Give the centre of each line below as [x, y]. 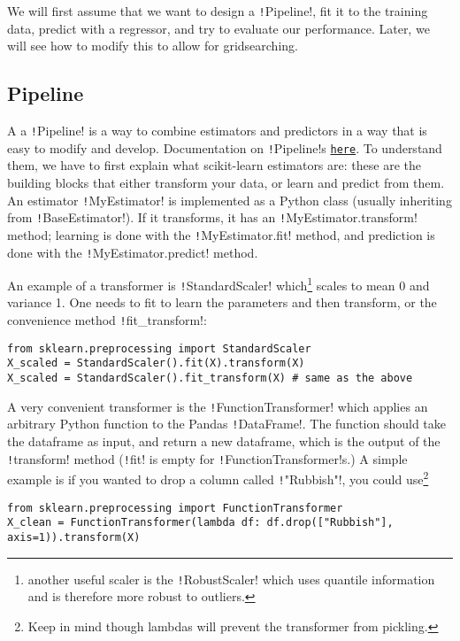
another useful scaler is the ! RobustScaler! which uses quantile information [231, 579]
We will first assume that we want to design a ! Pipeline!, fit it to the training [218, 11]
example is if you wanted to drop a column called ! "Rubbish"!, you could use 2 [218, 478]
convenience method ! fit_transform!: [107, 320]
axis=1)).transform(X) [74, 537]
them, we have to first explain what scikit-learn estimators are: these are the [214, 165]
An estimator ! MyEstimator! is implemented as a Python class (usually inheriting [230, 200]
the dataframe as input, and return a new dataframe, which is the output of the [224, 441]
